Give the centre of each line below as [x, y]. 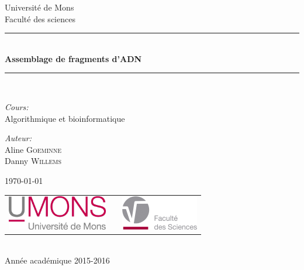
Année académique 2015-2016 [57, 260]
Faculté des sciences [40, 18]
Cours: [17, 106]
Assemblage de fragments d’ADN [73, 58]
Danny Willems [33, 161]
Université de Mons [39, 7]
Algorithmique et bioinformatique [65, 118]
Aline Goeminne [33, 149]
